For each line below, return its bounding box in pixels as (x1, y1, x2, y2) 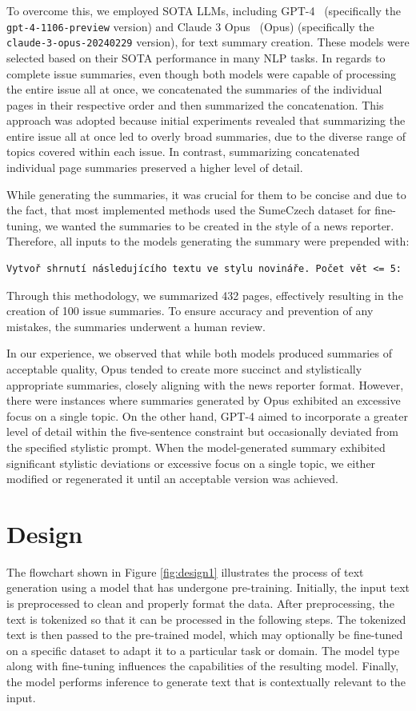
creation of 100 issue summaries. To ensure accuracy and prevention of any (6, 302, 374, 319)
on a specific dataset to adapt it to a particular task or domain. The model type (6, 641, 400, 658)
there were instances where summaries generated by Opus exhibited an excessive (6, 392, 401, 409)
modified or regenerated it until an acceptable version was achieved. (6, 470, 338, 487)
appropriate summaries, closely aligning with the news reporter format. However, (6, 376, 404, 393)
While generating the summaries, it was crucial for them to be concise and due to (6, 186, 406, 202)
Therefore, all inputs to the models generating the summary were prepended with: (6, 233, 410, 250)
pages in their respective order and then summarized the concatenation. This (6, 96, 384, 113)
